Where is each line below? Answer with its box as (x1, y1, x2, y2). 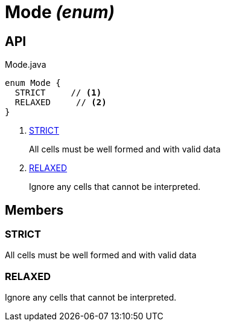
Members (5, 202, 64, 218)
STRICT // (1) (14, 88, 102, 98)
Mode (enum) (5, 2, 115, 22)
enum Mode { (5, 78, 61, 88)
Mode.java (5, 59, 46, 70)
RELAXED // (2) (14, 97, 107, 108)
